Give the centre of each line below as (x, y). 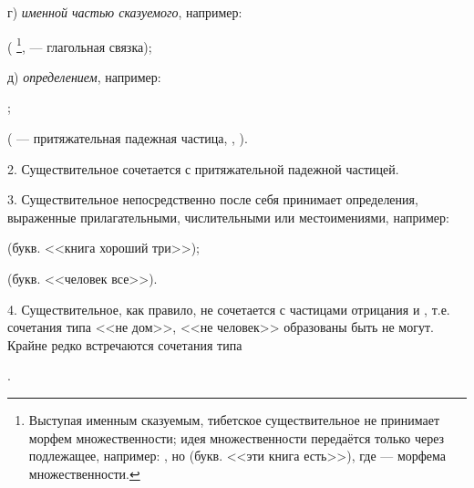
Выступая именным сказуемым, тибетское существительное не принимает (234, 419)
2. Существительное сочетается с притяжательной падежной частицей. (203, 168)
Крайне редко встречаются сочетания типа (125, 344)
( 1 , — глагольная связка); (80, 45)
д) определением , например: (84, 76)
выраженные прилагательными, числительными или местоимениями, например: (228, 217)
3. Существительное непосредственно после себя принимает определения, (213, 199)
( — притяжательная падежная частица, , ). (128, 138)
